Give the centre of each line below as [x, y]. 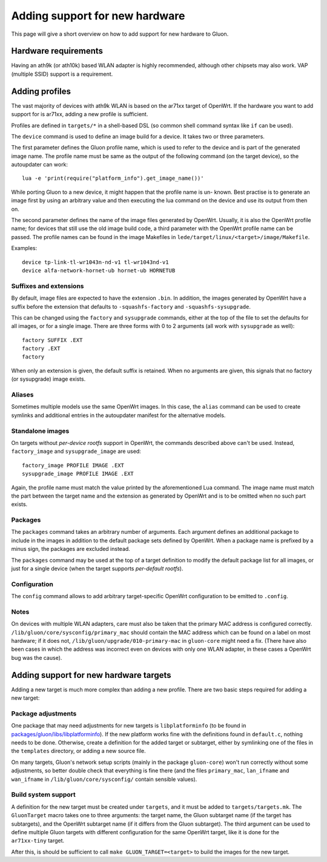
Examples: [24, 248]
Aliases [22, 395]
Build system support [43, 795]
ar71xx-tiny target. [38, 841]
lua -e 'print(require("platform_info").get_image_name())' [113, 178]
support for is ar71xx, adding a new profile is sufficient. [80, 114]
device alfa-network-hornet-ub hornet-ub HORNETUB [99, 270]
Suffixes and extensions [48, 286]
